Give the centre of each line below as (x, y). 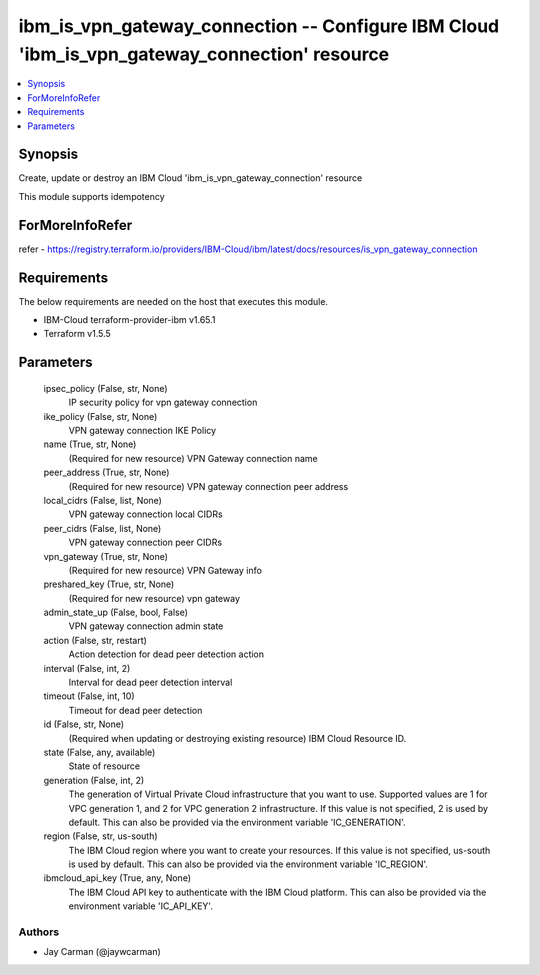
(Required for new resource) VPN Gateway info (165, 570)
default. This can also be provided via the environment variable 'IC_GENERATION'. (237, 822)
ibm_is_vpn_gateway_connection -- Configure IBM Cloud (259, 26)
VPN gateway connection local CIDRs (146, 514)
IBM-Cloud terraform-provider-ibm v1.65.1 (129, 320)
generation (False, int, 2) (94, 780)
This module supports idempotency (91, 196)
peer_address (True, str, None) (106, 472)
